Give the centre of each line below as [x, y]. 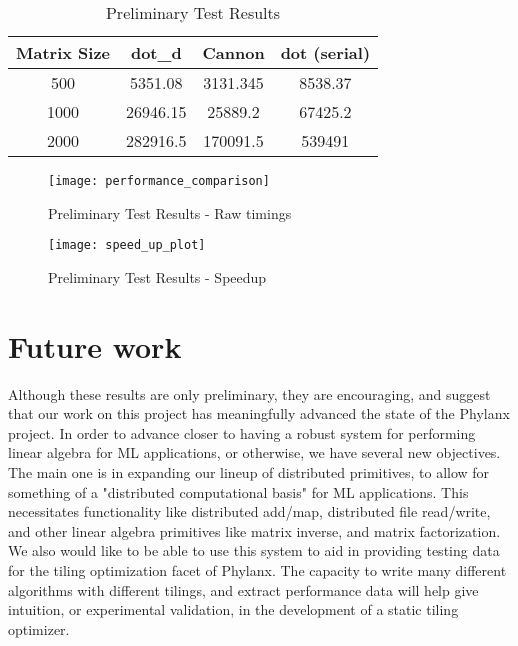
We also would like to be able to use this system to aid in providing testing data [254, 550]
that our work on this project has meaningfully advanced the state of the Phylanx [259, 413]
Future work [95, 345]
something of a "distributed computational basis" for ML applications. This [238, 491]
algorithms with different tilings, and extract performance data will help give [243, 589]
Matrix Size [63, 52]
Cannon [233, 52]
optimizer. [39, 628]
